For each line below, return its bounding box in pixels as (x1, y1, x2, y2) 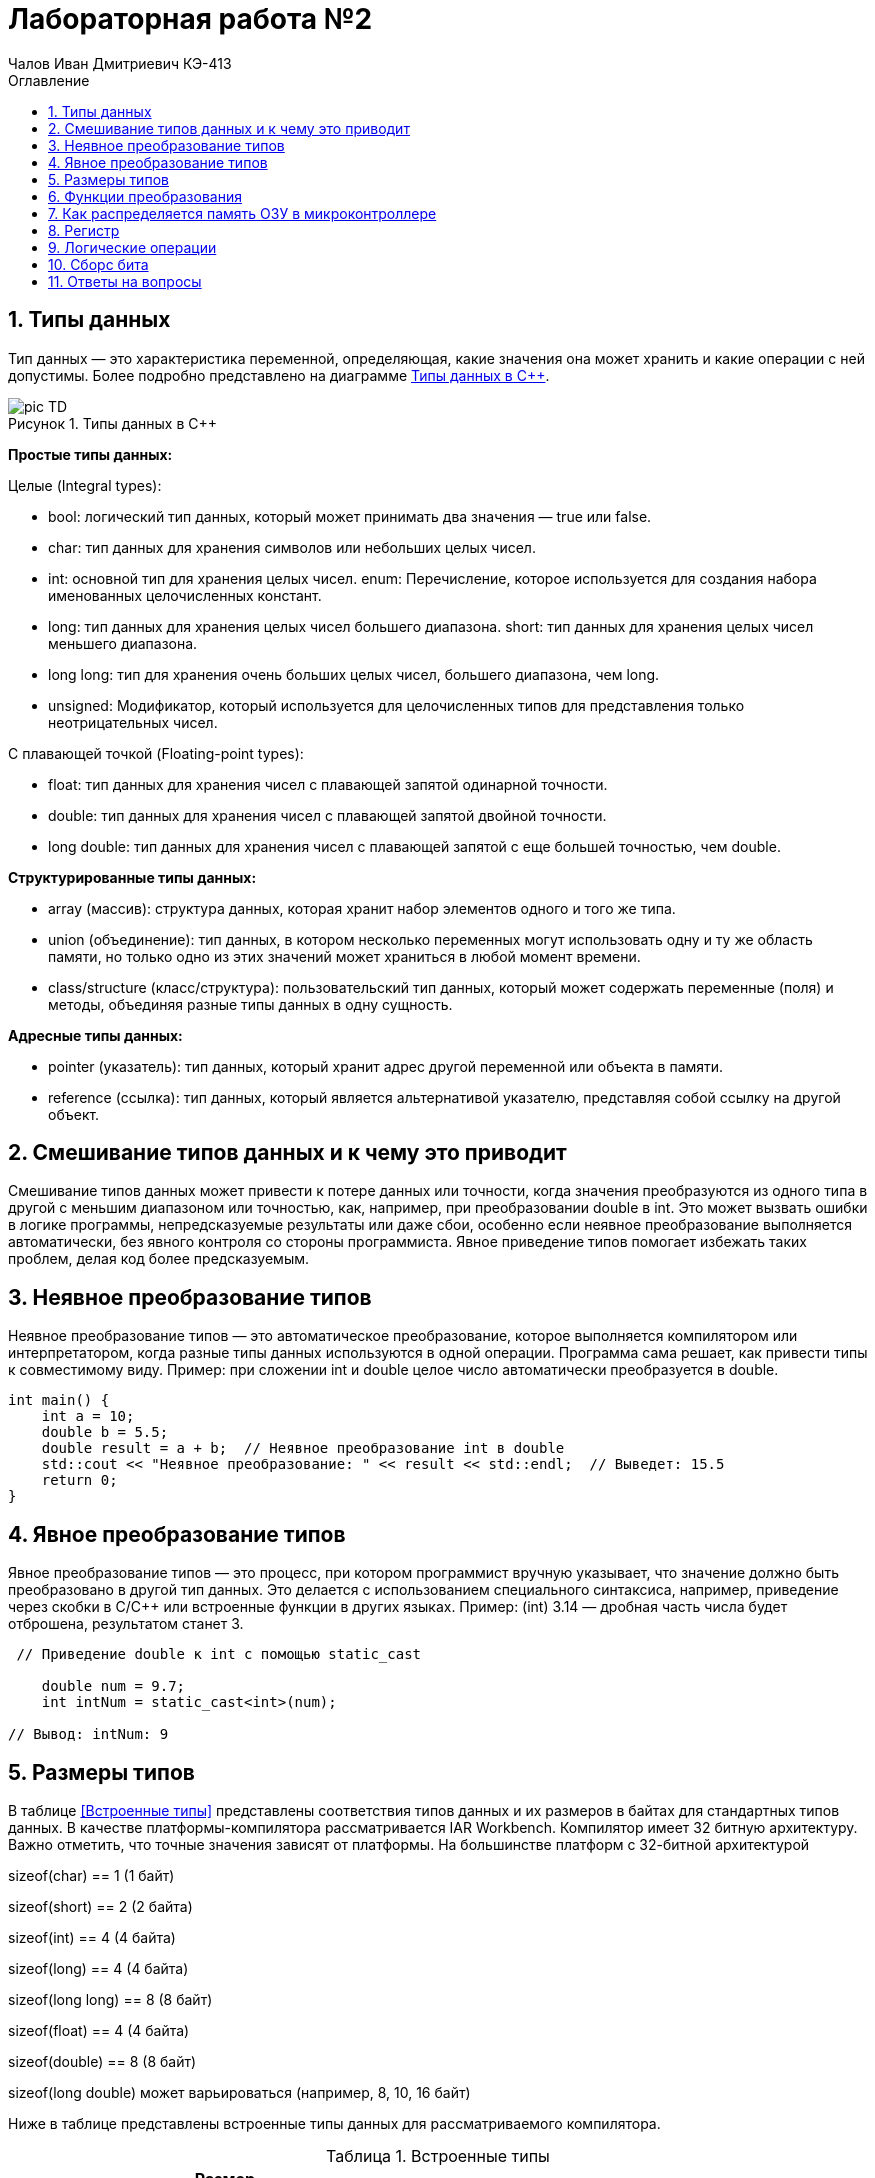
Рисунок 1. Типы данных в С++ (8, 414, 218, 432)
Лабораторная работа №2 (8, 2, 373, 36)
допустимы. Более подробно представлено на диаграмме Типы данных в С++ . (8, 366, 550, 384)
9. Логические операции (48, 238, 217, 256)
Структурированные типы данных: (8, 868, 257, 886)
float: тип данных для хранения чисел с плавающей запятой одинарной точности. (48, 775, 608, 793)
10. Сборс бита (48, 255, 149, 273)
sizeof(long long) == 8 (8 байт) (8, 1990, 213, 2008)
